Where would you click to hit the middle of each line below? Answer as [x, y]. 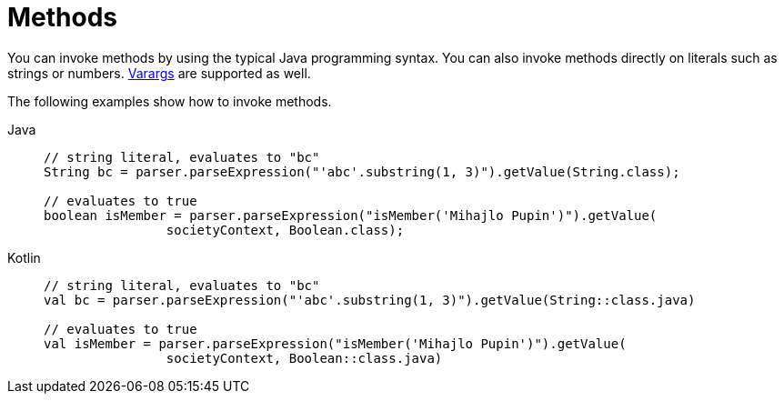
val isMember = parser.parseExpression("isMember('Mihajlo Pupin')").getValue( [335, 343]
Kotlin [24, 257]
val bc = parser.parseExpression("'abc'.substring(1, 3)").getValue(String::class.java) [370, 300]
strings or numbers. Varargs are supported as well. [159, 73]
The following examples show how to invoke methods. [170, 101]
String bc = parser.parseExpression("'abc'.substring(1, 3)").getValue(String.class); [362, 171]
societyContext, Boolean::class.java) [304, 358]
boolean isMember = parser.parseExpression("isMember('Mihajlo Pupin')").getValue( [351, 215]
